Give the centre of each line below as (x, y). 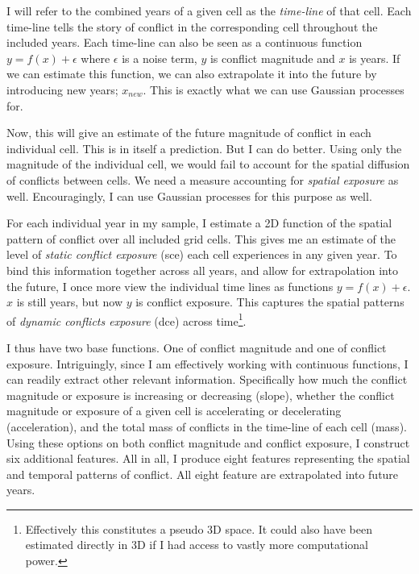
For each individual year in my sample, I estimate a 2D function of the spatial (199, 223)
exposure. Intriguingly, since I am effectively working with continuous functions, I (207, 363)
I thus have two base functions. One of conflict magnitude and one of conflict (197, 347)
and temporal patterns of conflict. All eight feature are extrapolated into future (203, 474)
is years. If (375, 58)
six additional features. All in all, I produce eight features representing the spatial (208, 458)
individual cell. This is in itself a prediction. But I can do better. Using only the (204, 148)
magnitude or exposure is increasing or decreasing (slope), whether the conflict (201, 395)
